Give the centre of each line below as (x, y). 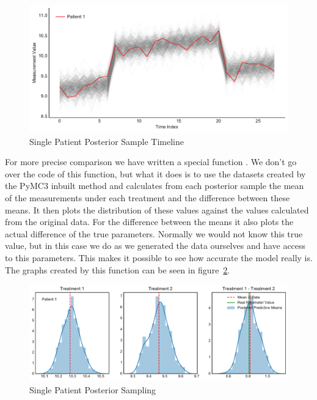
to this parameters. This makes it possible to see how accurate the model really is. (159, 258)
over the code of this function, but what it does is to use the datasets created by (155, 173)
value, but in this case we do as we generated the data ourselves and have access (155, 246)
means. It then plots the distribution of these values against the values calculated (157, 209)
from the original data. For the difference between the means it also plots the (149, 222)
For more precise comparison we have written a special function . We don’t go (151, 162)
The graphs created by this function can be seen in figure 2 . (118, 269)
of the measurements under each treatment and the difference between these (148, 198)
